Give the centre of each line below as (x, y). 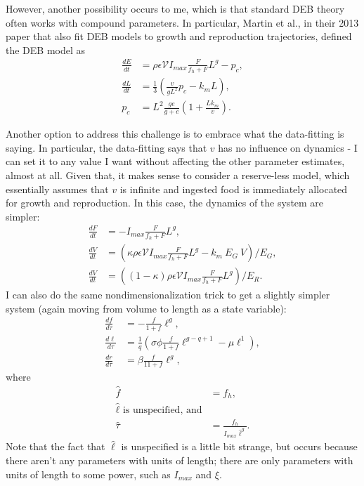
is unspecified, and (162, 410)
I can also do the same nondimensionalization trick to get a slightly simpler (168, 295)
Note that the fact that (56, 446)
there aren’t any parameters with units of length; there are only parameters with (180, 460)
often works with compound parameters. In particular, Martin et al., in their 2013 (182, 22)
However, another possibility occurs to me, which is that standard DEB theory (175, 8)
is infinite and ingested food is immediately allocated (234, 189)
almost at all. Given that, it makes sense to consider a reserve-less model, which (178, 175)
